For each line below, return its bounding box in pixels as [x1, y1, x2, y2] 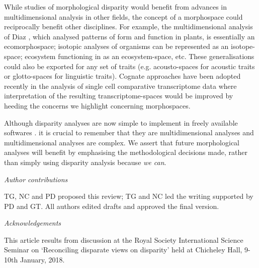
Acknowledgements [4, 218, 61, 228]
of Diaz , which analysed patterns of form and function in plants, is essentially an [4, 31, 255, 41]
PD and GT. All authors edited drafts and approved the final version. [4, 200, 219, 211]
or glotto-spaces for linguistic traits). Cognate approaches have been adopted [4, 71, 241, 81]
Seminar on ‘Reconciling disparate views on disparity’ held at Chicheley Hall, [4, 244, 242, 255]
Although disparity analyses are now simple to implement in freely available [4, 117, 238, 128]
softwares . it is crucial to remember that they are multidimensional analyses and [4, 127, 254, 138]
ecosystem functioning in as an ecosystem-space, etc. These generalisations [25, 50, 254, 61]
